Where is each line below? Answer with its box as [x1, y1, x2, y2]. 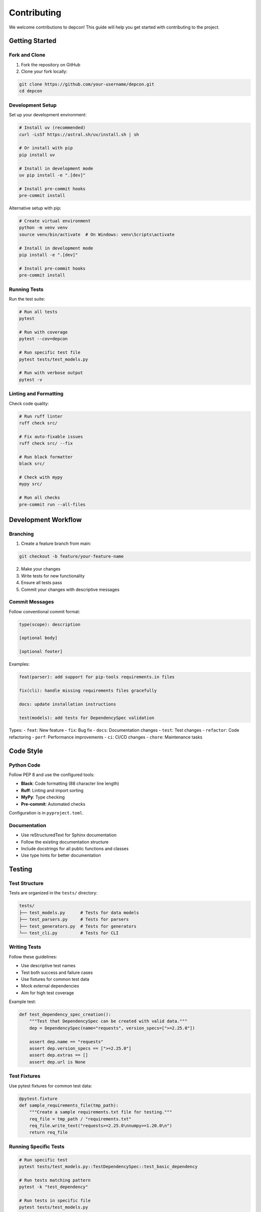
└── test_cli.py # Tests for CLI [19, 930, 119, 936]
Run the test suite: [9, 296, 45, 302]
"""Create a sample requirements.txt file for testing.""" [29, 1109, 173, 1115]
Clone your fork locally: [21, 68, 68, 75]
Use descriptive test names [21, 963, 76, 969]
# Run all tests [19, 309, 58, 315]
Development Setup [9, 102, 57, 109]
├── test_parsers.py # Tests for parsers [19, 917, 129, 922]
